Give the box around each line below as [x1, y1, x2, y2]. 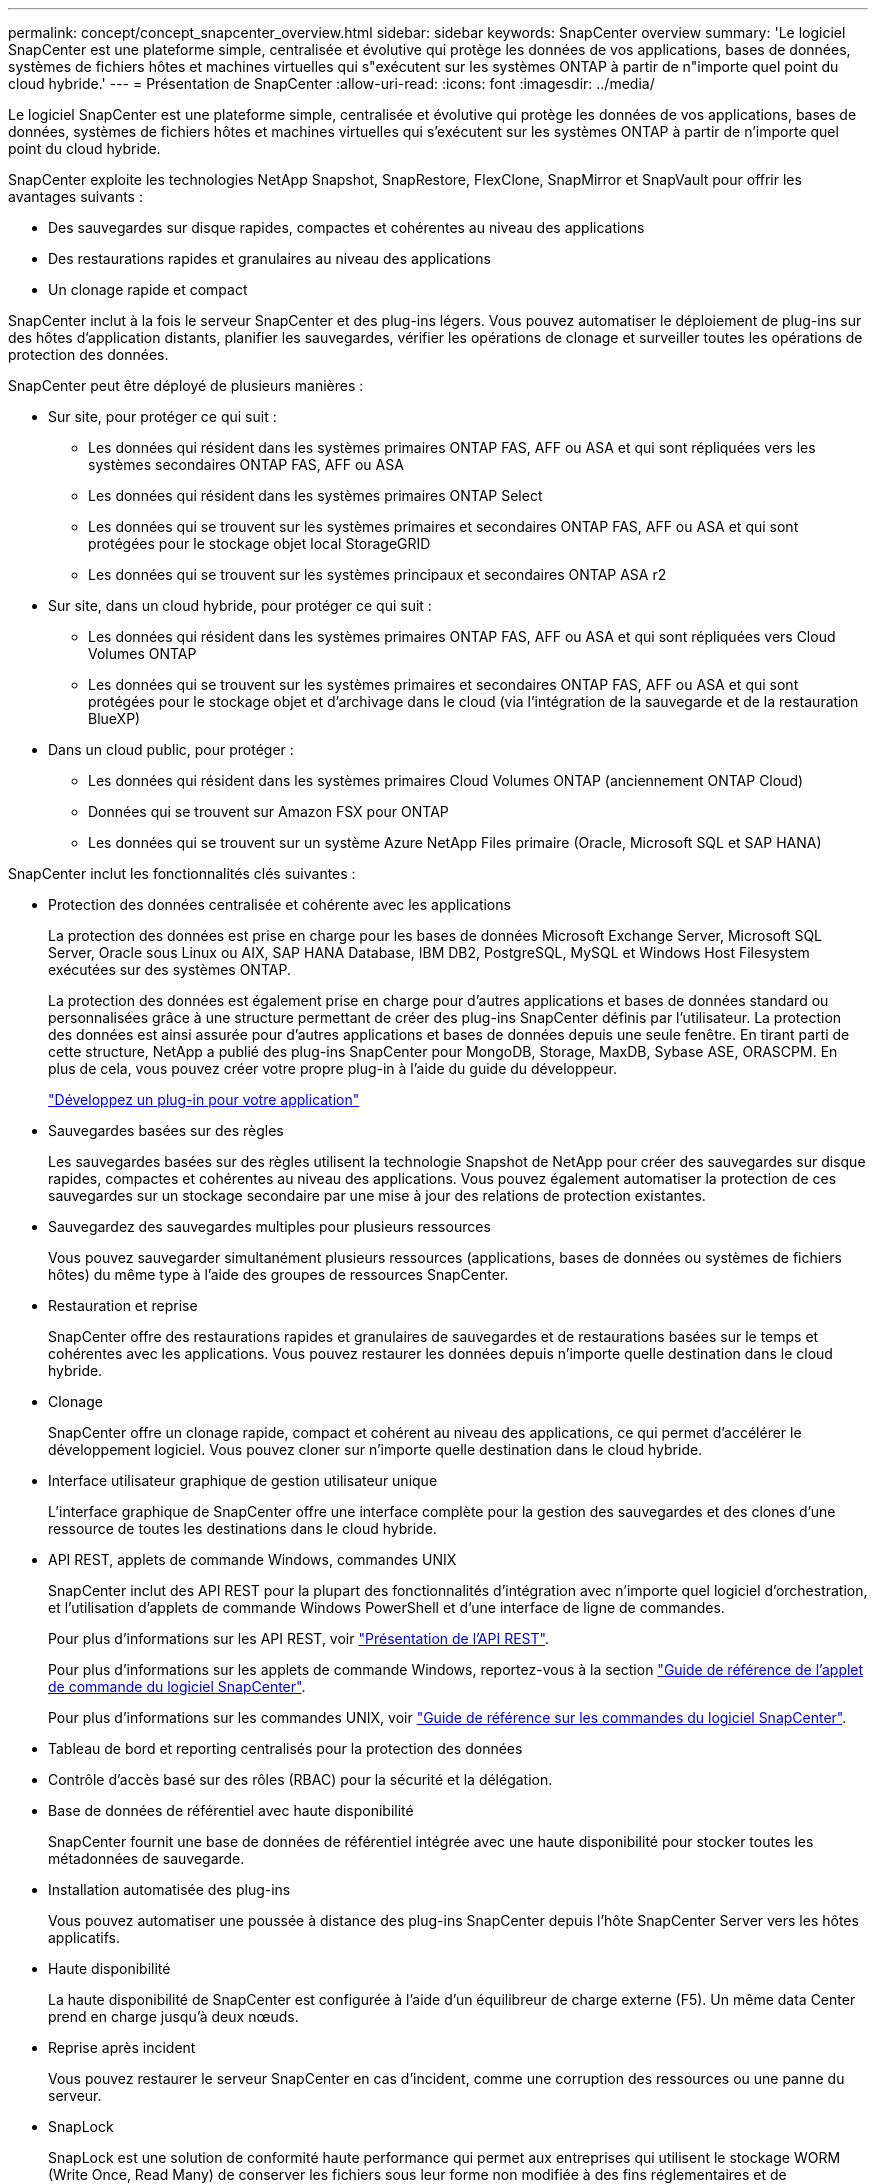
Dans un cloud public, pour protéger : [48, 741, 294, 758]
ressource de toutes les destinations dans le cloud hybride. [48, 1520, 437, 1537]
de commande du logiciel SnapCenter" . [48, 1678, 306, 1695]
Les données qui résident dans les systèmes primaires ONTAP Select [88, 487, 543, 504]
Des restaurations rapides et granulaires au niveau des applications [48, 250, 491, 267]
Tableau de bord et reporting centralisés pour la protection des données [48, 1740, 523, 1757]
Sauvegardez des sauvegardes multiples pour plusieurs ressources [48, 1218, 491, 1235]
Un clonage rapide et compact [48, 281, 248, 298]
